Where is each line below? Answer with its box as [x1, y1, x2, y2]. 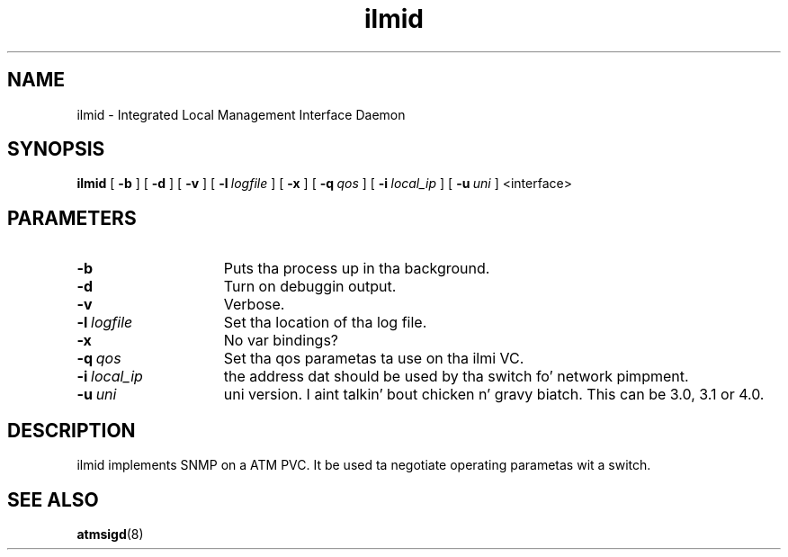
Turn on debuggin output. [223, 277, 397, 296]
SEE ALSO [7, 488, 99, 511]
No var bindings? [223, 331, 339, 350]
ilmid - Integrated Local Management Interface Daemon [76, 106, 406, 122]
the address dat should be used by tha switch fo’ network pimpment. [223, 367, 689, 386]
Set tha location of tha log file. [223, 313, 427, 332]
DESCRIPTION [7, 418, 136, 442]
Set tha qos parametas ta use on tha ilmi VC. [223, 349, 524, 368]
